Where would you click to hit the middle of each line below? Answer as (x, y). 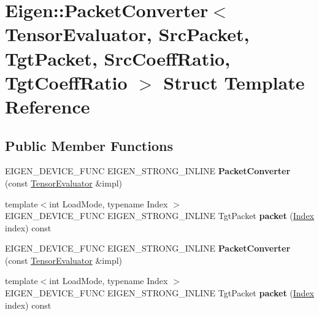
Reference (48, 106)
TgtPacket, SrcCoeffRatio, (118, 58)
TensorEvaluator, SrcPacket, (127, 34)
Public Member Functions (89, 145)
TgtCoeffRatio (66, 82)
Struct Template (234, 82)
